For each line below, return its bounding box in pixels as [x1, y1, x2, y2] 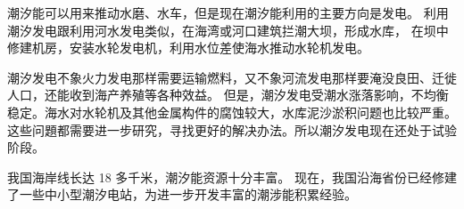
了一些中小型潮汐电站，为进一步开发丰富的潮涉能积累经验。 [7, 185, 357, 204]
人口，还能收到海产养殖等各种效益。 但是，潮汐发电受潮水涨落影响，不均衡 [7, 85, 449, 104]
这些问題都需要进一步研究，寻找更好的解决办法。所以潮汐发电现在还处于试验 [7, 120, 457, 139]
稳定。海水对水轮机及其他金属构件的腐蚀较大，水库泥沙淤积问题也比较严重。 [7, 102, 457, 121]
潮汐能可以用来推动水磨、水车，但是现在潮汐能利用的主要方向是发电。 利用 [7, 4, 449, 21]
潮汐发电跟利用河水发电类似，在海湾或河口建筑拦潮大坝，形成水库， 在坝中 [7, 20, 449, 39]
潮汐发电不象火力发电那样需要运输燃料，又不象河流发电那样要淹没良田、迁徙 [7, 68, 457, 86]
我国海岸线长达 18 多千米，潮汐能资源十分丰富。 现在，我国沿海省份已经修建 [7, 167, 457, 186]
